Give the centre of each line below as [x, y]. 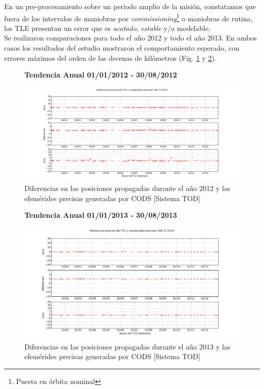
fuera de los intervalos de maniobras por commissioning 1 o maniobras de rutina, [128, 17]
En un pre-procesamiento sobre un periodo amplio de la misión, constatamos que [130, 6]
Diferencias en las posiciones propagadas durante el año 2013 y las [127, 346]
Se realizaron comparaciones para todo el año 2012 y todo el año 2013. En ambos [130, 38]
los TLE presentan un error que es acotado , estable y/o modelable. [107, 28]
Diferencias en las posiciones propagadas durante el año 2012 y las [127, 188]
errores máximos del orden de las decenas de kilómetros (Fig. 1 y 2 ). [110, 57]
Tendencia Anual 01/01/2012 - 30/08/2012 [101, 75]
